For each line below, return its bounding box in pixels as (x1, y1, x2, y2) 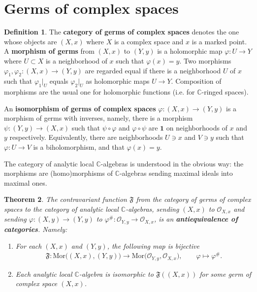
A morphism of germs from (4, 46, 95, 56)
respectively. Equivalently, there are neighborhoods (9, 132, 163, 142)
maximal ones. (4, 177, 47, 188)
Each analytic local (15, 268, 72, 279)
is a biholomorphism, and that (33, 142, 125, 152)
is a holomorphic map (157, 46, 223, 56)
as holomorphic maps (86, 76, 150, 86)
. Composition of (171, 76, 222, 86)
